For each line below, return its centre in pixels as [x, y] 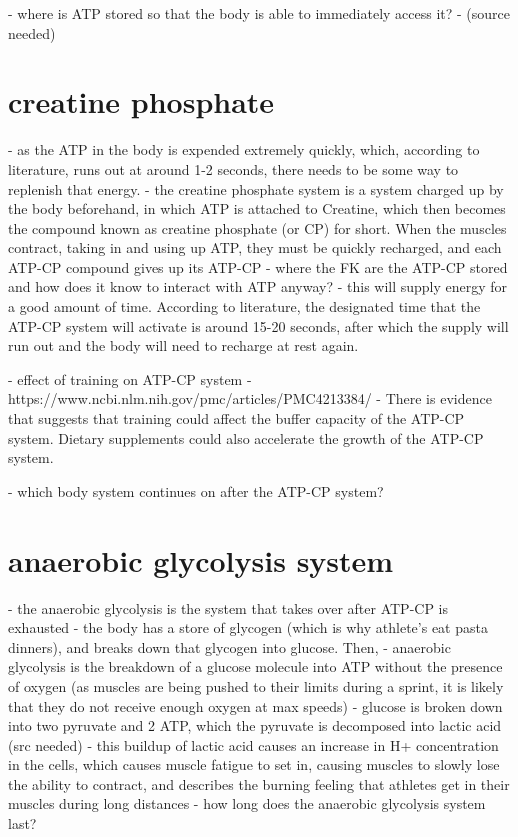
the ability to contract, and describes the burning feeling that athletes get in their [259, 783]
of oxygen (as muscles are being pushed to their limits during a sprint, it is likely [256, 685]
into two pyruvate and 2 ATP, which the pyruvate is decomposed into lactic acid [255, 725]
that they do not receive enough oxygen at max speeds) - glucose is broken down [255, 705]
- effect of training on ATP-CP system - [130, 378]
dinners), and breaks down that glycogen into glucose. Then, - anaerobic [229, 646]
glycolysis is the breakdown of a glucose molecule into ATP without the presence [255, 666]
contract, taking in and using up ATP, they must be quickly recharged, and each [255, 247]
